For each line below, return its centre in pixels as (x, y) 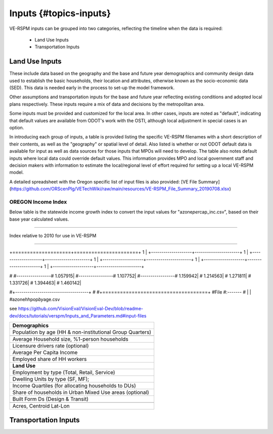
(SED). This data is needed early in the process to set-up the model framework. (92, 88)
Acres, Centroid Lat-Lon (41, 406)
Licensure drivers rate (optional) (51, 346)
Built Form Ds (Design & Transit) (50, 399)
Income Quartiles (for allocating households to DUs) (74, 385)
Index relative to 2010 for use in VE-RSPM (53, 236)
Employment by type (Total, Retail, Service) (64, 372)
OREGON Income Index (38, 202)
